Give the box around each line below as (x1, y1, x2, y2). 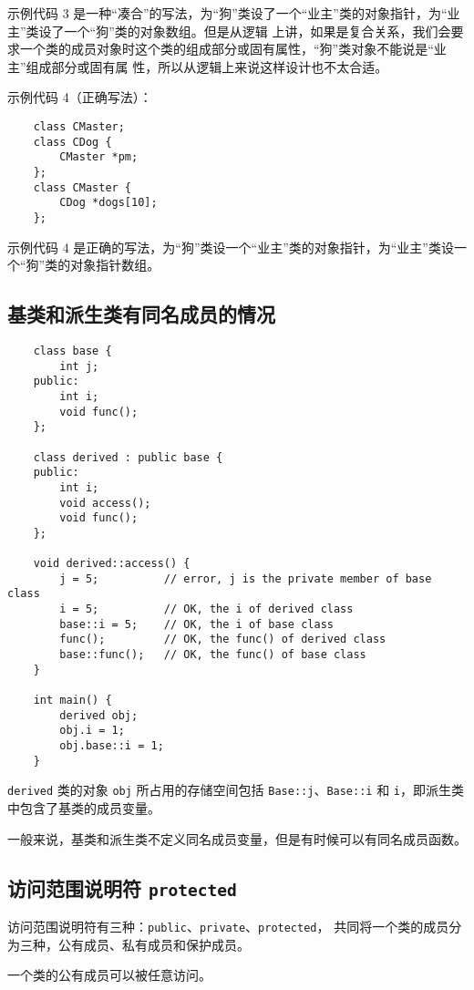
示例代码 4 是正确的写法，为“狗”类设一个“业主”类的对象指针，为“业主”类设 (7, 237, 454, 256)
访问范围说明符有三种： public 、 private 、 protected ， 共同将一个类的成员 (7, 916, 449, 935)
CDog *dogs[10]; (59, 196, 158, 210)
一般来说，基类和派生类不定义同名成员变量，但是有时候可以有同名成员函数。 (7, 829, 467, 848)
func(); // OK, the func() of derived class (59, 633, 386, 646)
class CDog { (33, 135, 112, 149)
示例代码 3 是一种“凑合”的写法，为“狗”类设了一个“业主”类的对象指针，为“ (7, 4, 448, 22)
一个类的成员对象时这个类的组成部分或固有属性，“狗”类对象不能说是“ (19, 39, 434, 58)
